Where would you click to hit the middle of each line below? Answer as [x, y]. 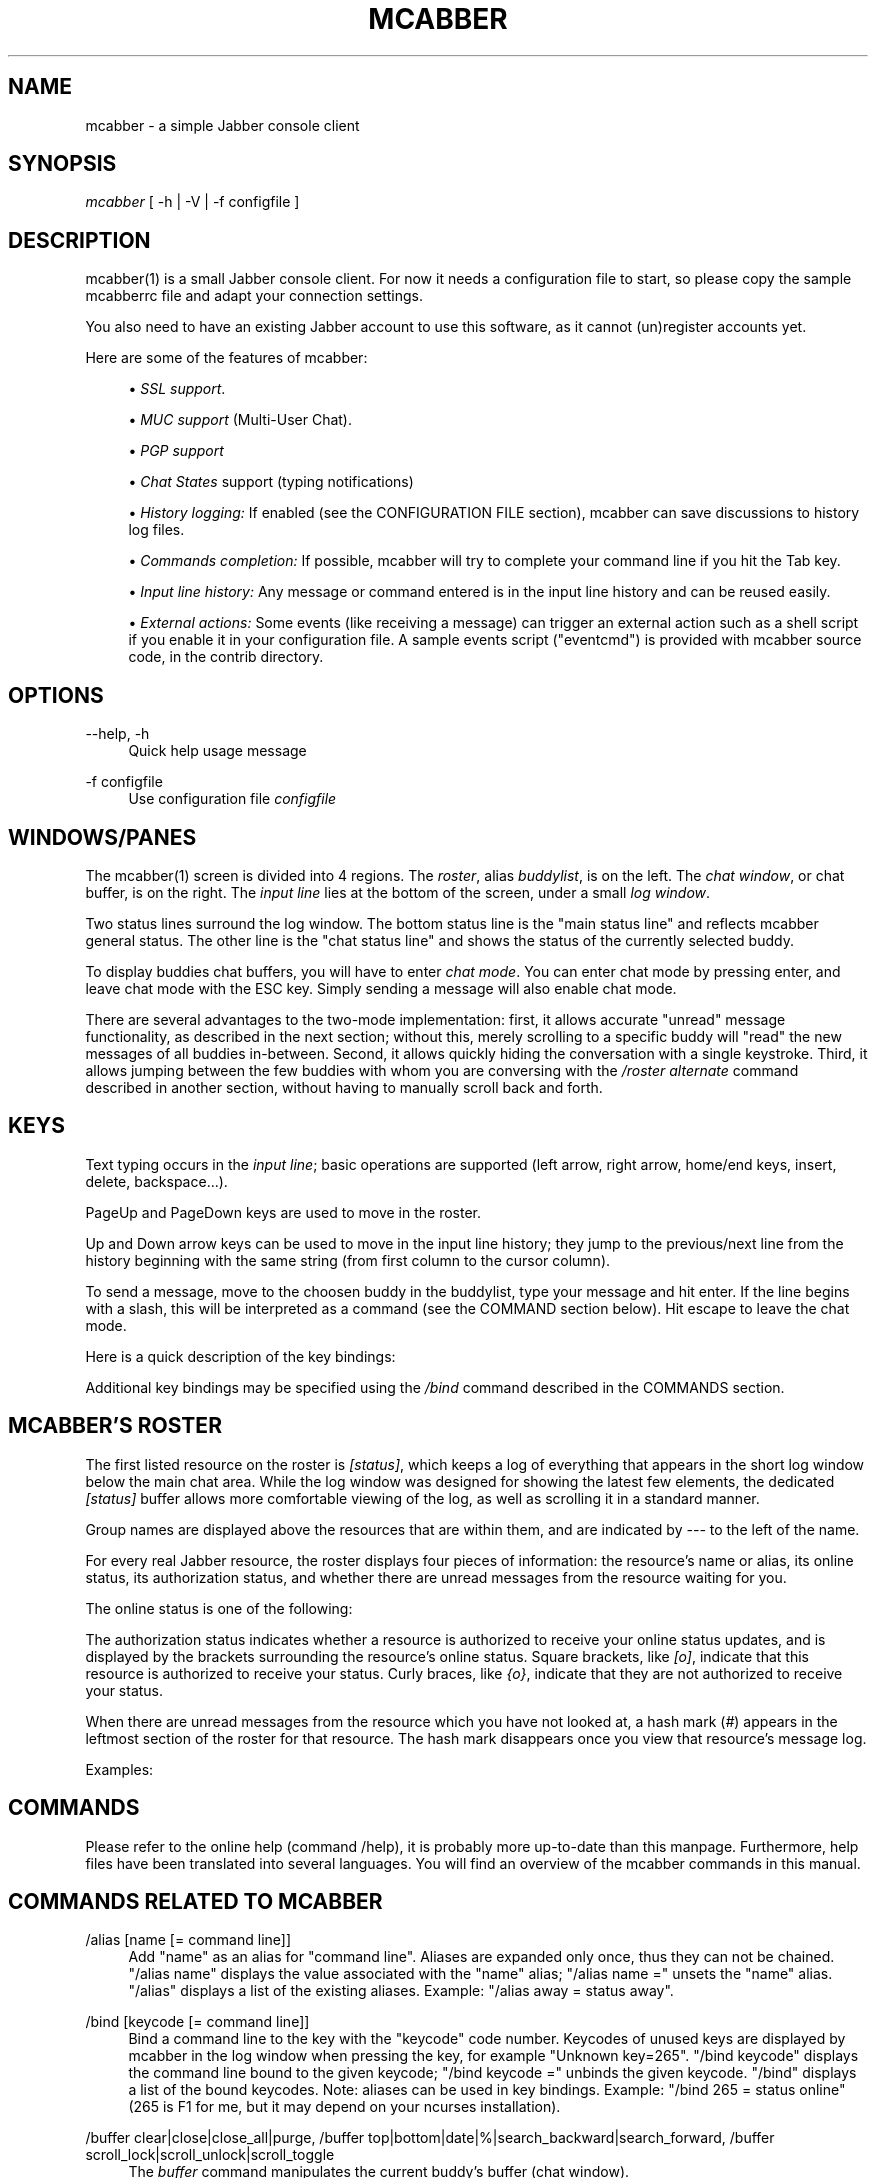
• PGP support [176, 451]
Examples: [119, 1769]
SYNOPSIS [62, 164]
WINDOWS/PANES [102, 837]
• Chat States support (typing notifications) [271, 482]
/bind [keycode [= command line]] [197, 2022]
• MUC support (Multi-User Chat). [240, 420]
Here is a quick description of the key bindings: [240, 1356]
